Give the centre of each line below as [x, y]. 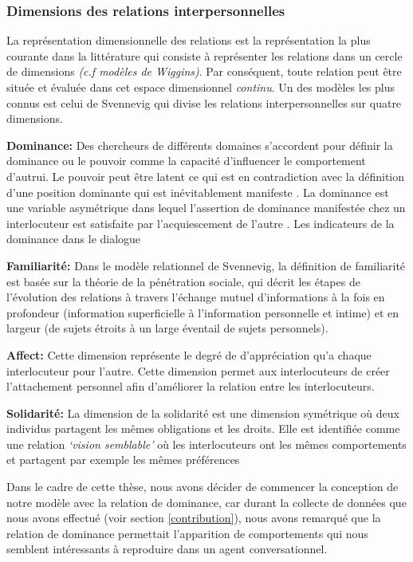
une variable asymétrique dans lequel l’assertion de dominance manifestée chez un [206, 208]
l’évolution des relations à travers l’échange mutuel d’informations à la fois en [196, 297]
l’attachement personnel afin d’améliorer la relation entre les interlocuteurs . [191, 386]
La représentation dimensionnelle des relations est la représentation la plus [189, 40]
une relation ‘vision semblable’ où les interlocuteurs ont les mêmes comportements [206, 444]
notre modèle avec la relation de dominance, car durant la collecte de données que [206, 502]
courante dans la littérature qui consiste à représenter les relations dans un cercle [205, 55]
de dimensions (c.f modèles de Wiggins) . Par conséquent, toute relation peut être [204, 71]
